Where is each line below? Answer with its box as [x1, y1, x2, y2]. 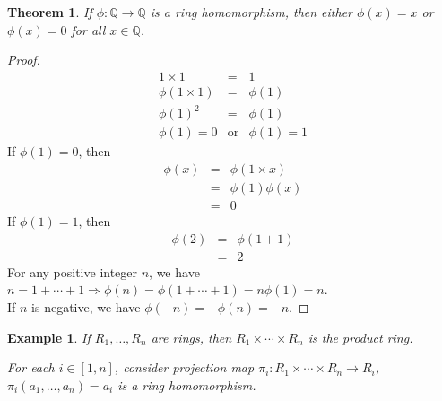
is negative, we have [31, 297, 141, 316]
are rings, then [151, 327, 232, 346]
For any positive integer [7, 262, 138, 281]
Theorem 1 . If [7, 3, 92, 21]
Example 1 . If [7, 327, 91, 346]
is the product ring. [308, 327, 413, 346]
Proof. [7, 50, 40, 69]
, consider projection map [114, 358, 255, 377]
